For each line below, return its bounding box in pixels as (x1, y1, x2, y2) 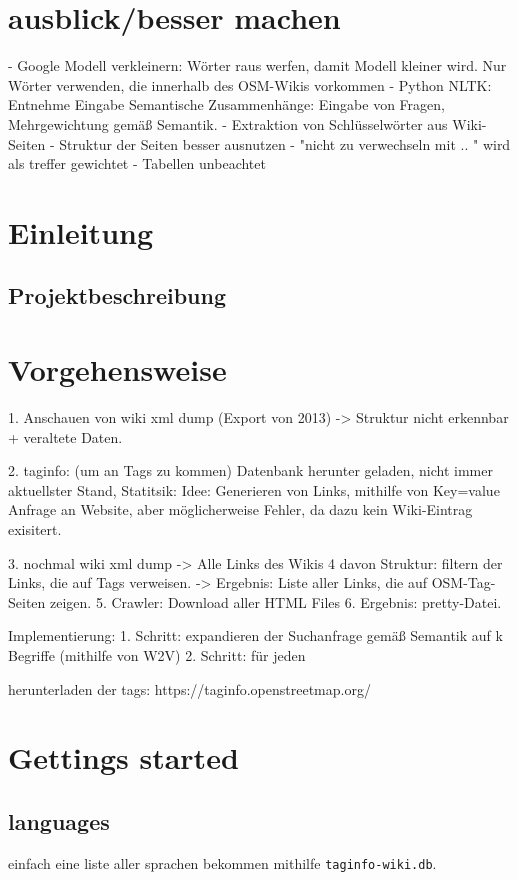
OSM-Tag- (431, 572, 496, 593)
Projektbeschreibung (8, 280, 227, 311)
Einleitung (8, 211, 154, 252)
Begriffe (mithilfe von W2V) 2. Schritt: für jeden (8, 644, 306, 665)
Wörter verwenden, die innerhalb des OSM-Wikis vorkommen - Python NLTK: (8, 74, 492, 95)
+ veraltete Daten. (8, 426, 123, 447)
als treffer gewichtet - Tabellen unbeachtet (8, 153, 266, 174)
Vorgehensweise (8, 349, 227, 390)
